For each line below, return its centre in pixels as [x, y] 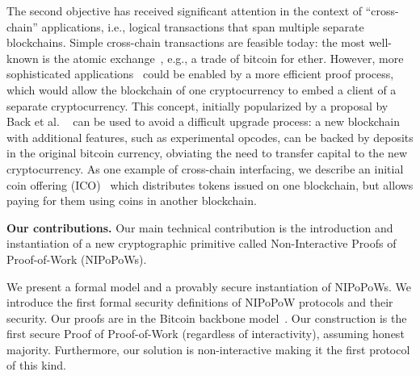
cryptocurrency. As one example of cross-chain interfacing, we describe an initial [205, 168]
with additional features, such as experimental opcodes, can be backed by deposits [210, 137]
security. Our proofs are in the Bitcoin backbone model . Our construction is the [207, 318]
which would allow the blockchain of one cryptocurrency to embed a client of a [202, 89]
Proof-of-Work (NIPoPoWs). [77, 259]
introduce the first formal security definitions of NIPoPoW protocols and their [200, 302]
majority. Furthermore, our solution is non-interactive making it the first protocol [208, 349]
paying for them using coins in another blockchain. [132, 201]
